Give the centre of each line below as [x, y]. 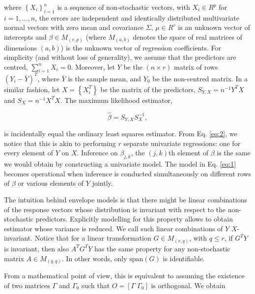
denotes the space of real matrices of [188, 37]
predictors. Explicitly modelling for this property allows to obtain [134, 219]
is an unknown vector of [214, 27]
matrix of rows [196, 66]
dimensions [21, 47]
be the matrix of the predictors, [148, 89]
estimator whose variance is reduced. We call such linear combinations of [113, 228]
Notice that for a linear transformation [93, 238]
